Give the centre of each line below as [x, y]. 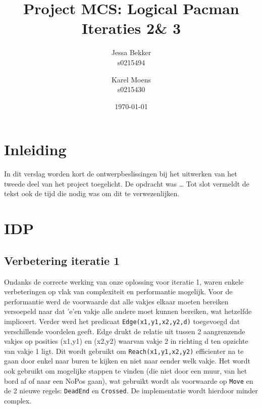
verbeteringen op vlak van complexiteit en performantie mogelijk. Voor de [118, 291]
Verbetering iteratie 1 [62, 260]
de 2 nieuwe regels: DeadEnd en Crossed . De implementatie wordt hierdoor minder [131, 391]
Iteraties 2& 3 [131, 28]
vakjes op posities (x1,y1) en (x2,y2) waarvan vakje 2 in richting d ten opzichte [126, 341]
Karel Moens [131, 79]
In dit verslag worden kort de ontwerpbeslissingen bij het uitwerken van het [121, 174]
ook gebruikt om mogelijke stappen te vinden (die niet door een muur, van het [126, 371]
